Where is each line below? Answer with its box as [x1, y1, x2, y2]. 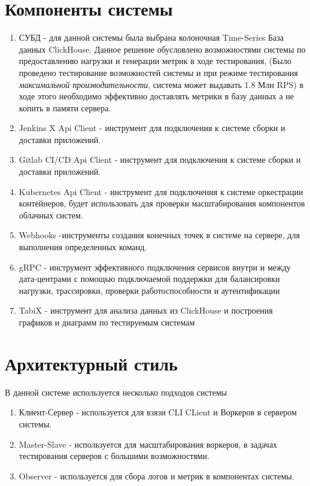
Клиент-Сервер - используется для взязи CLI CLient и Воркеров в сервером [19, 406, 297, 418]
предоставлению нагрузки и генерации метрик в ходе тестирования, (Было [19, 54, 291, 67]
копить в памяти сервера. [19, 101, 111, 114]
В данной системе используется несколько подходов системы [5, 385, 227, 398]
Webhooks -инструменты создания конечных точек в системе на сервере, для [19, 229, 300, 241]
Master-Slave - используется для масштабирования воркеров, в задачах [19, 438, 278, 450]
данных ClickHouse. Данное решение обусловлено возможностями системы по [19, 42, 306, 55]
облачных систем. [19, 208, 83, 221]
